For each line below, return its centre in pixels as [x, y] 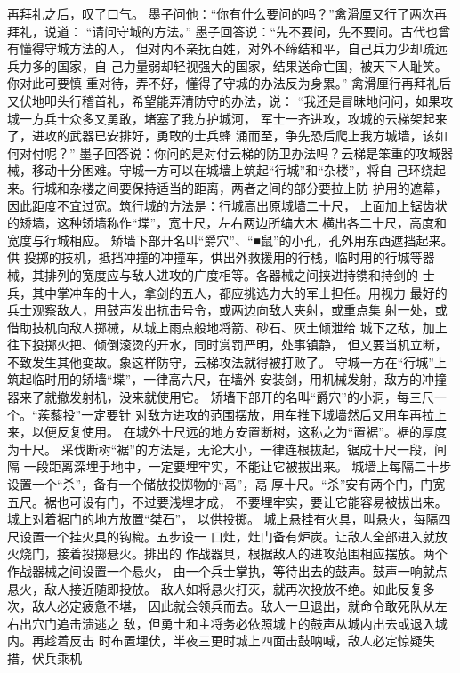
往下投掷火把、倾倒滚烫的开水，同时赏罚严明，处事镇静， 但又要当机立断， [227, 345]
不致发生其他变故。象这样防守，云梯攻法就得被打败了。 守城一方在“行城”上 [227, 361]
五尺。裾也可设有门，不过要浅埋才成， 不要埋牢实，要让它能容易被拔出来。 [227, 501]
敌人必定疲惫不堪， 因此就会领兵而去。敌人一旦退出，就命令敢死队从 [233, 606]
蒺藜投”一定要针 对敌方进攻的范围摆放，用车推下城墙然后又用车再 [230, 414]
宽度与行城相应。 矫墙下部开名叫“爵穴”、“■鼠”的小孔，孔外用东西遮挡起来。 [230, 240]
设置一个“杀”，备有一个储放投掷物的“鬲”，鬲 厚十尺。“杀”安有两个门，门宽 [226, 484]
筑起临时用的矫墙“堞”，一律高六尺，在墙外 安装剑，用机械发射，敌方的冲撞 [227, 379]
